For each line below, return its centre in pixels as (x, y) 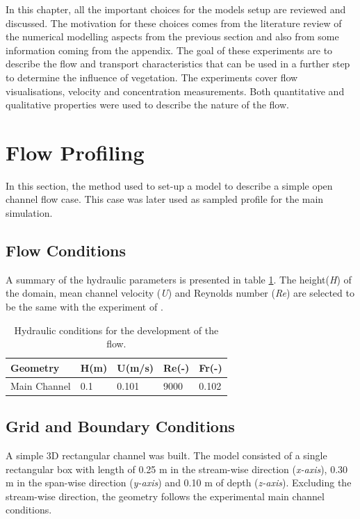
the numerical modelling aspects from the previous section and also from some (172, 36)
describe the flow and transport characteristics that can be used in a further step (178, 64)
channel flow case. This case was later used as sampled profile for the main (165, 199)
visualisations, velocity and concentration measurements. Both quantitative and (175, 91)
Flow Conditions (66, 250)
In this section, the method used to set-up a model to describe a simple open (169, 185)
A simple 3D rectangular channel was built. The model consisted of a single (166, 455)
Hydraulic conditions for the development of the (116, 330)
